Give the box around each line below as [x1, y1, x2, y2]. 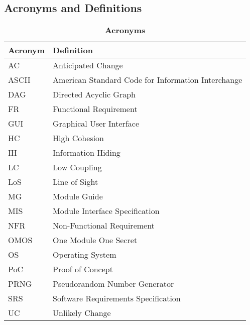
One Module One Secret [53, 234, 138, 246]
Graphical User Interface [53, 118, 139, 130]
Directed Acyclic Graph [53, 88, 136, 100]
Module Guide [53, 190, 103, 202]
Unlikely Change [53, 307, 111, 319]
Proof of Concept [53, 263, 113, 275]
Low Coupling [53, 161, 102, 173]
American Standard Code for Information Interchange [53, 74, 242, 86]
